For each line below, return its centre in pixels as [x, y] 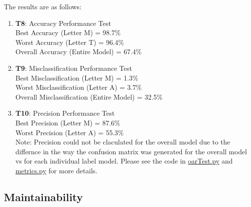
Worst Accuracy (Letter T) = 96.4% [70, 42]
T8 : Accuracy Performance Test [63, 23]
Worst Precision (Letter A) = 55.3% [69, 132]
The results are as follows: [43, 6]
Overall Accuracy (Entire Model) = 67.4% [78, 52]
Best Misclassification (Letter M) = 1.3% [77, 77]
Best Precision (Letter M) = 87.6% [68, 122]
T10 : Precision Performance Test [65, 113]
